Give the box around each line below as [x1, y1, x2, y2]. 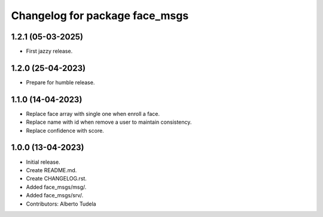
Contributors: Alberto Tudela [26, 200, 96, 207]
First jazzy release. [26, 48, 73, 55]
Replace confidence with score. [26, 127, 104, 134]
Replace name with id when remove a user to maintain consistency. [26, 118, 192, 126]
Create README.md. [26, 166, 77, 173]
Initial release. [26, 158, 60, 166]
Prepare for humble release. [26, 78, 95, 86]
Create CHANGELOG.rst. [26, 175, 87, 182]
